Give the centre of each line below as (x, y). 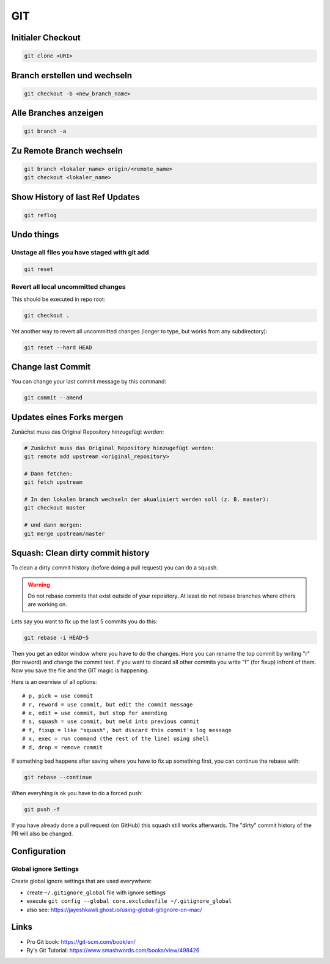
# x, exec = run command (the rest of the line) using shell (116, 739)
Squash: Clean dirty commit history (80, 553)
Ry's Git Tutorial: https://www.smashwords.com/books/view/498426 (113, 950)
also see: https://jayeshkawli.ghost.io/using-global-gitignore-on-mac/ (114, 910)
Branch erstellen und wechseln (72, 76)
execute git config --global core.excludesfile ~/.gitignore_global (129, 901)
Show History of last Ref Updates (75, 197)
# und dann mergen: (53, 525)
